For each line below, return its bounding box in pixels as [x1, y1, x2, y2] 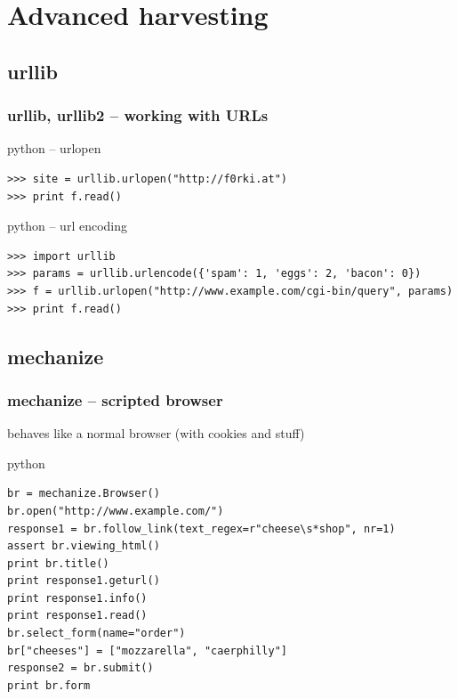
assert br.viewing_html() [7, 540, 160, 553]
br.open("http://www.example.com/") [7, 504, 224, 517]
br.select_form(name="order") [7, 627, 186, 640]
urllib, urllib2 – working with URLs [7, 104, 269, 126]
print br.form [7, 679, 91, 692]
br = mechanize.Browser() [7, 487, 160, 500]
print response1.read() [7, 609, 148, 622]
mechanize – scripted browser [7, 388, 223, 410]
